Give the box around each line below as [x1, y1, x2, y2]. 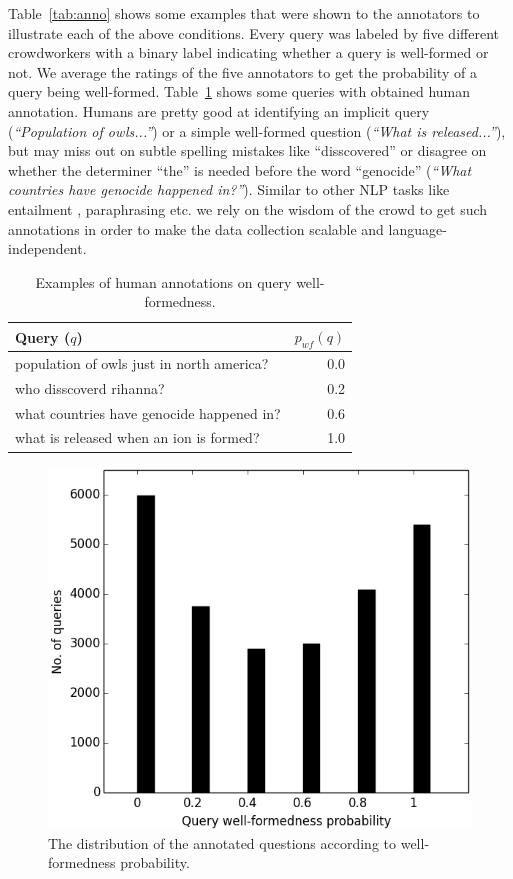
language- [388, 218, 447, 239]
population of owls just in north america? [15, 352, 269, 373]
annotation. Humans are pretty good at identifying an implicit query [8, 100, 430, 121]
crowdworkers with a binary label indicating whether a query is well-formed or [8, 42, 489, 63]
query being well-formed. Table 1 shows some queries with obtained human [8, 81, 471, 102]
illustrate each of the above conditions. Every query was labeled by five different [8, 22, 499, 43]
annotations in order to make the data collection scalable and [8, 218, 384, 239]
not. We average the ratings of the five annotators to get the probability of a [8, 61, 477, 82]
